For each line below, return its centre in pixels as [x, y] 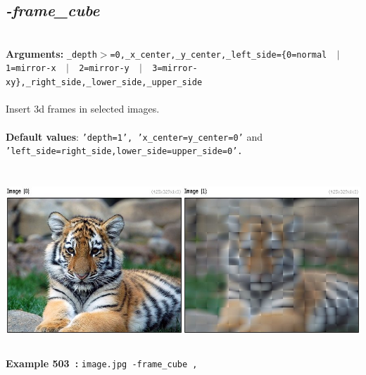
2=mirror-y [104, 69]
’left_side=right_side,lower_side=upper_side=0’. [124, 152]
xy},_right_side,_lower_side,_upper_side [104, 83]
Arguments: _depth [51, 53]
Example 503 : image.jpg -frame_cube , [102, 363]
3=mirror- [175, 69]
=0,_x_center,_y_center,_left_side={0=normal [219, 55]
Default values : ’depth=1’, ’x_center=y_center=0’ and [134, 136]
